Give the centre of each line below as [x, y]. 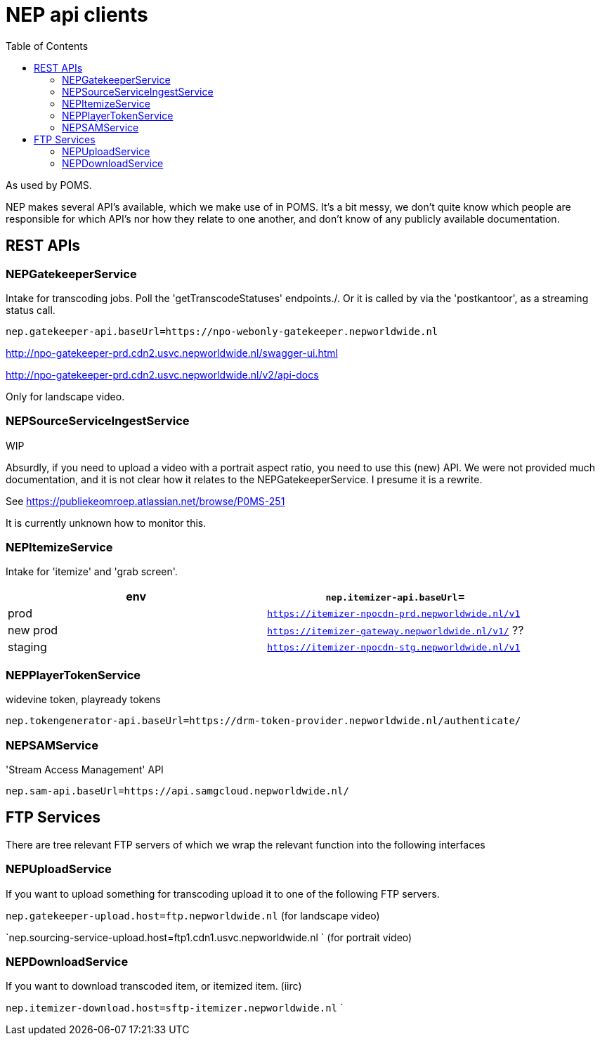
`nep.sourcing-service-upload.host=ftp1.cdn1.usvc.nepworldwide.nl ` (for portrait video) [209, 937]
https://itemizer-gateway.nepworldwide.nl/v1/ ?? [396, 630]
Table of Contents [47, 46]
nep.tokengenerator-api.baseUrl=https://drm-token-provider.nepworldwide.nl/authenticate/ [263, 721]
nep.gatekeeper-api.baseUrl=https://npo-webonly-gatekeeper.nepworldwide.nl [222, 331]
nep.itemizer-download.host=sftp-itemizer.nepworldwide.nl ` [175, 1008]
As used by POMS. [49, 185]
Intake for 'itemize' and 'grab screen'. [92, 572]
